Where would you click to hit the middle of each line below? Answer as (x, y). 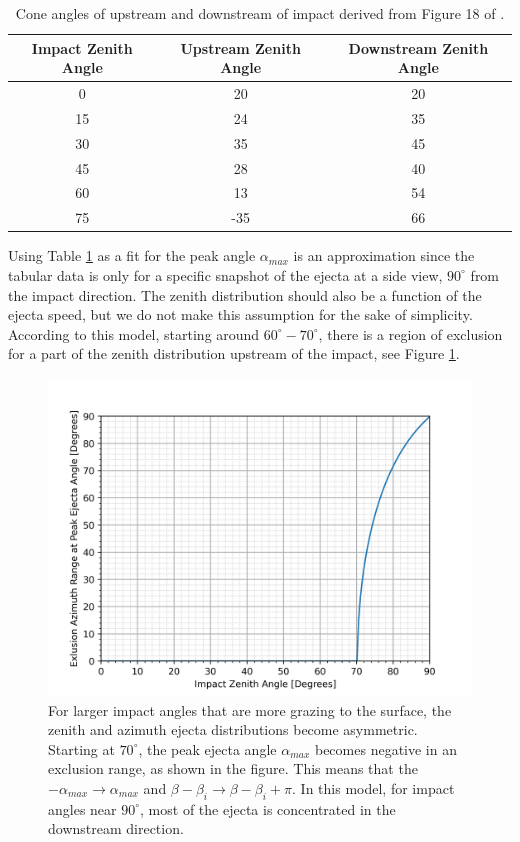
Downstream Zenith (418, 47)
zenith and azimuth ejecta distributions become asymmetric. (233, 729)
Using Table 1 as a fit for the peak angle (132, 255)
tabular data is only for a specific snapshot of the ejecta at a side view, (225, 274)
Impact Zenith (82, 47)
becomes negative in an (385, 748)
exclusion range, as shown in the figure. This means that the (233, 768)
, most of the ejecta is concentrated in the (268, 808)
